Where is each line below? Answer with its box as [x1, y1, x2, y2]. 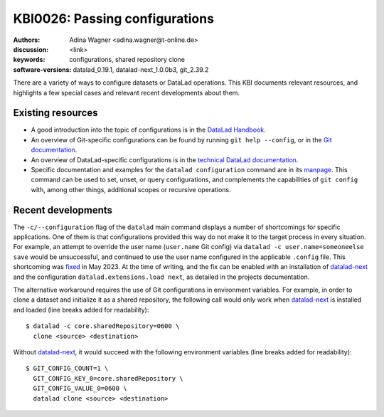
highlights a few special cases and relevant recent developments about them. [13, 88, 240, 97]
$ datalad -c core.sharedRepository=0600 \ [26, 322, 180, 330]
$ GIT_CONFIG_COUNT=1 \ [26, 364, 109, 373]
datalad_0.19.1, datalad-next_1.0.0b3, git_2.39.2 [73, 65, 209, 74]
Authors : [13, 36, 41, 44]
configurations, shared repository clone [69, 56, 185, 64]
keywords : [13, 56, 46, 64]
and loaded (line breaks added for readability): [13, 305, 149, 314]
